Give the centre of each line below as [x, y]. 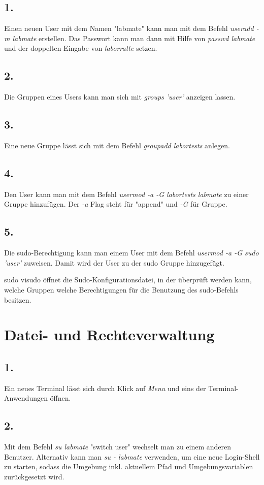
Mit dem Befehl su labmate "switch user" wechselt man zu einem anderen [118, 447]
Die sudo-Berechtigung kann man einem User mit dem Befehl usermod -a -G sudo [131, 253]
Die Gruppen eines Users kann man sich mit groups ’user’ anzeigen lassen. [120, 97]
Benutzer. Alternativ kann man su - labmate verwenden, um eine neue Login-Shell [132, 456]
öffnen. [60, 398]
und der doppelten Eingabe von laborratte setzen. [81, 48]
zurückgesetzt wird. [34, 476]
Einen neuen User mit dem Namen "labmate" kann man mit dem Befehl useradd [129, 28]
